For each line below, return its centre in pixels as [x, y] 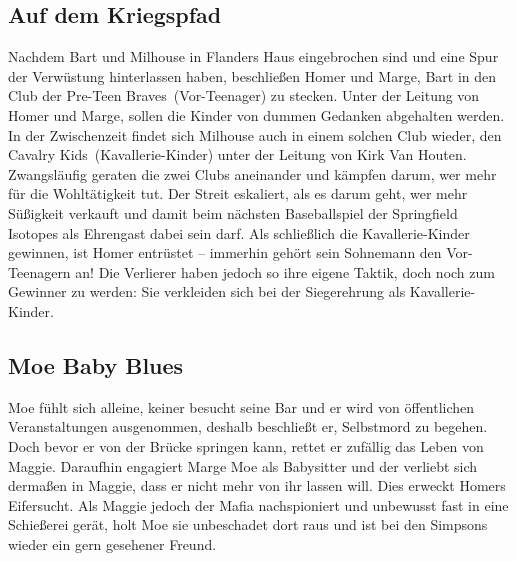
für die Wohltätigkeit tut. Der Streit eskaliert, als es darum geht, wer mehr [238, 193]
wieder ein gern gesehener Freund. [112, 543]
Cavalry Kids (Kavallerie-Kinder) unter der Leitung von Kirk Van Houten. [237, 154]
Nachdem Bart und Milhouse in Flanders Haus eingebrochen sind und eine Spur [253, 56]
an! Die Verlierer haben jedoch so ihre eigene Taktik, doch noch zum [285, 271]
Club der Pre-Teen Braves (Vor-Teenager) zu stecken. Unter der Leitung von [244, 95]
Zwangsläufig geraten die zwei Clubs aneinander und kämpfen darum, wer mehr [252, 173]
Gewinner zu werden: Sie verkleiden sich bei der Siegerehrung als [207, 291]
